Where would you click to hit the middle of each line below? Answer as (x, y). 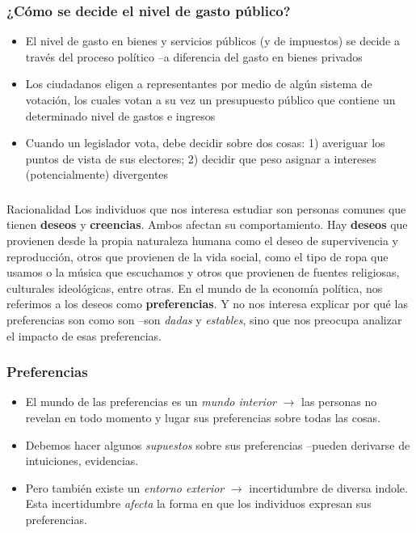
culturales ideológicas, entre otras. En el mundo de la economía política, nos (195, 288)
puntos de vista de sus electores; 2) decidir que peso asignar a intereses (201, 158)
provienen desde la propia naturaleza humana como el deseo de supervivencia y (202, 241)
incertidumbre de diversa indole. (328, 487)
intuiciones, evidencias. (82, 461)
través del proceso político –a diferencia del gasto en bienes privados (194, 56)
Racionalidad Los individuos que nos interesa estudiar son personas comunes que (206, 208)
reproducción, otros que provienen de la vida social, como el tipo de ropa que (197, 256)
